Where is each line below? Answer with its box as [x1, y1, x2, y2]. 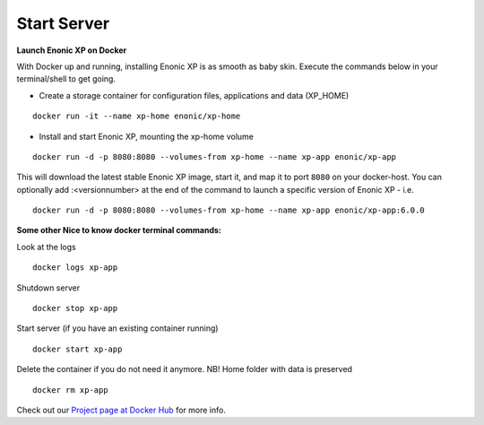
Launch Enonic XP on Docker [16, 45, 127, 56]
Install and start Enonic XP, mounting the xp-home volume [39, 131, 255, 142]
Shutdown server [16, 282, 81, 293]
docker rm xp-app [32, 385, 108, 395]
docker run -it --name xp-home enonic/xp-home [32, 111, 241, 121]
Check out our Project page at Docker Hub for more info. [16, 404, 226, 415]
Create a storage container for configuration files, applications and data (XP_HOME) [39, 90, 350, 100]
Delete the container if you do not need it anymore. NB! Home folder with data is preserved [16, 364, 353, 375]
